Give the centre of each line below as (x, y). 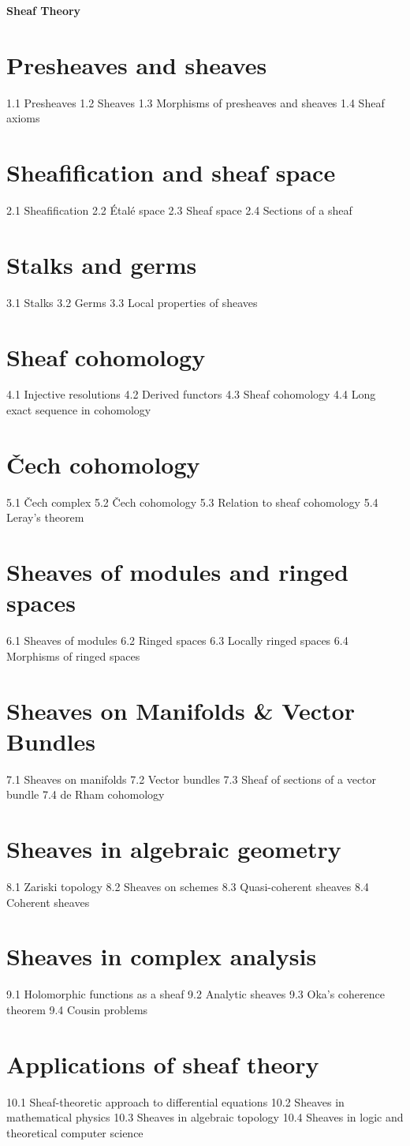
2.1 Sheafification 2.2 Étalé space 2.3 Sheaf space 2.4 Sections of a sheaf (179, 210)
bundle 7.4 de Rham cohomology (86, 794)
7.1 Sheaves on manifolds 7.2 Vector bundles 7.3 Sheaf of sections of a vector (192, 779)
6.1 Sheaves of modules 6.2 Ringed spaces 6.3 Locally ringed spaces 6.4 (177, 640)
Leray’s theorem (45, 517)
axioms (23, 118)
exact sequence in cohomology (79, 410)
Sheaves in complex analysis (162, 956)
